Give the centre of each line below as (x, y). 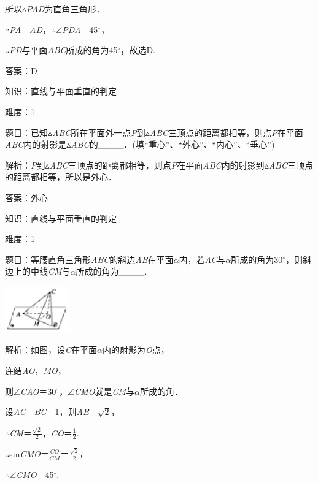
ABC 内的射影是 (36, 144)
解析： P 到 (25, 165)
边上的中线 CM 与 (38, 271)
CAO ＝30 (38, 391)
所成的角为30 (257, 259)
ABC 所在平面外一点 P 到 (99, 132)
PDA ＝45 (80, 29)
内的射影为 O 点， (136, 350)
